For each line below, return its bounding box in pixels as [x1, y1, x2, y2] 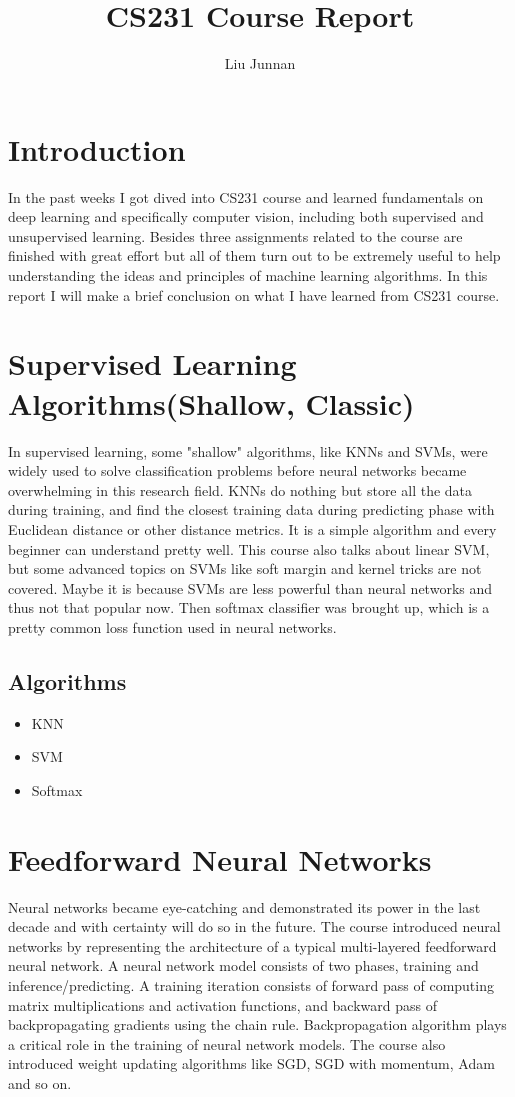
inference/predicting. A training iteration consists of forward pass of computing [8, 974, 494, 995]
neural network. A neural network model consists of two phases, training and [8, 955, 479, 976]
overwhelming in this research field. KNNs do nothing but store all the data [8, 479, 473, 500]
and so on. [8, 1072, 72, 1093]
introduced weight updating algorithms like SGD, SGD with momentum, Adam [8, 1053, 495, 1074]
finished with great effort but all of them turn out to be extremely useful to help [8, 245, 501, 266]
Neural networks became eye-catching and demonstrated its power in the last [8, 896, 481, 917]
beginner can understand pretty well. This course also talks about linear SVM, [8, 538, 490, 559]
